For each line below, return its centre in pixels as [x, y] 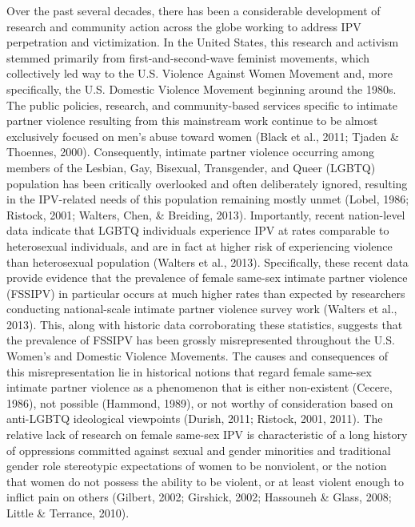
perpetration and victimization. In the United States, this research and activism [203, 42]
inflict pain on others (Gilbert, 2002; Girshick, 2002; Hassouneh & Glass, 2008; [199, 497]
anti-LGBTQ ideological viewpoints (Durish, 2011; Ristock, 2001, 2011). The [195, 418]
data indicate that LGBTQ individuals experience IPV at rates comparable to [198, 230]
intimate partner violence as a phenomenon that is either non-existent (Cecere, [200, 387]
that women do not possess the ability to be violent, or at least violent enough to [206, 481]
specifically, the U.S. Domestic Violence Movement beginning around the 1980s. [202, 89]
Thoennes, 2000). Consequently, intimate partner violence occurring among [190, 152]
